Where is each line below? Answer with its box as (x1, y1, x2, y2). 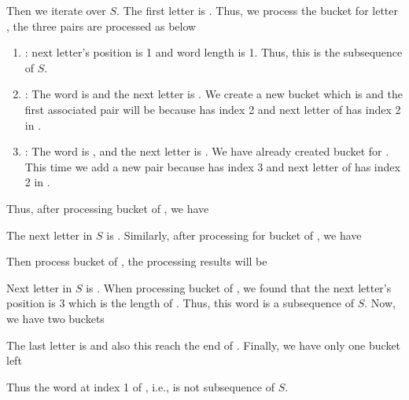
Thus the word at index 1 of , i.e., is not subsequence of (6, 378, 275, 394)
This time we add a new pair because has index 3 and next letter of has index (24, 158, 400, 174)
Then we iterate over (6, 2, 106, 18)
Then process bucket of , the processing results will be (6, 253, 267, 270)
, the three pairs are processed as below (6, 17, 197, 34)
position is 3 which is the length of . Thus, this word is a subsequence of (6, 295, 355, 311)
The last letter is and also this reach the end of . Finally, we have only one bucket (6, 336, 401, 353)
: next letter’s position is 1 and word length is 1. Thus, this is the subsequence (24, 44, 403, 61)
